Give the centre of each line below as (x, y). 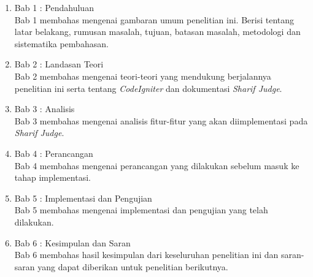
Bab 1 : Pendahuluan (54, 7)
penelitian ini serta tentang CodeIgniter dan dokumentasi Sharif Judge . (148, 88)
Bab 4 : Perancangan (54, 153)
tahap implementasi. (52, 177)
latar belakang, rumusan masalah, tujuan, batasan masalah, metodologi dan (157, 32)
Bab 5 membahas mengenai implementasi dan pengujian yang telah (141, 210)
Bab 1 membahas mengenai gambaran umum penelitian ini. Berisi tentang (154, 19)
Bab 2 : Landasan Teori (59, 64)
